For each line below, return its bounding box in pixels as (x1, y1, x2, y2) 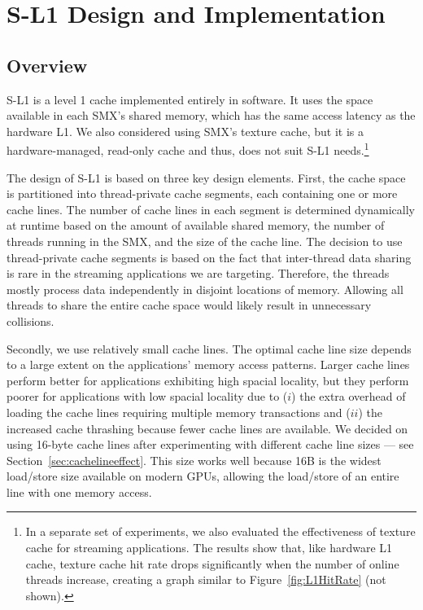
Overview (7, 52, 88, 77)
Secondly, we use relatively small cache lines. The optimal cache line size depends (7, 340, 412, 357)
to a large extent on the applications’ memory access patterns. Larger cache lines (7, 356, 410, 373)
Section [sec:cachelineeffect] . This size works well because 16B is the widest (7, 451, 382, 468)
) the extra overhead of (291, 388, 406, 405)
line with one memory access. (7, 483, 152, 500)
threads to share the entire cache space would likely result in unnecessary (7, 296, 372, 314)
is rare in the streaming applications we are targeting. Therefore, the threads (7, 265, 390, 282)
